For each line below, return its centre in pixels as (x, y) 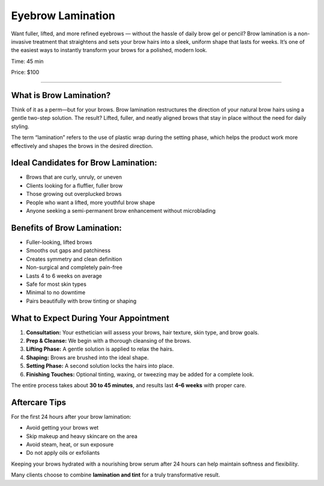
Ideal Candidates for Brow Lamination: (84, 163)
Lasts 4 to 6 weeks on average (64, 276)
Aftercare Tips (39, 402)
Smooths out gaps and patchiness (68, 250)
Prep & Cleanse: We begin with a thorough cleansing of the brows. (109, 340)
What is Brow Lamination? (61, 95)
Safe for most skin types (56, 284)
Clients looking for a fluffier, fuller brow (74, 185)
